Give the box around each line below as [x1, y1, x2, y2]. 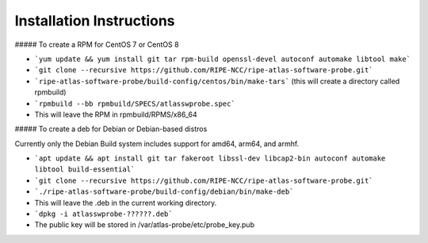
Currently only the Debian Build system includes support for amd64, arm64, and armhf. [14, 139, 300, 148]
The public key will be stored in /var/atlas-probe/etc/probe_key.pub [34, 220, 255, 229]
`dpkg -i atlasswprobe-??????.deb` [34, 210, 174, 218]
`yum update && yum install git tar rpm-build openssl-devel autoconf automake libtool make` [34, 54, 411, 64]
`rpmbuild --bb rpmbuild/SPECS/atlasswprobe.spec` [34, 99, 235, 108]
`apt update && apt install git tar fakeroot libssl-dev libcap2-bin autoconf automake [34, 154, 386, 163]
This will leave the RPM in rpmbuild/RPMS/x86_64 [34, 110, 197, 119]
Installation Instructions [14, 12, 175, 29]
